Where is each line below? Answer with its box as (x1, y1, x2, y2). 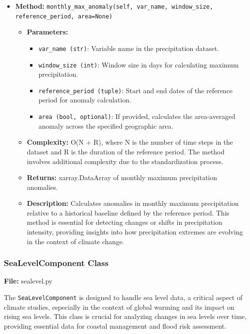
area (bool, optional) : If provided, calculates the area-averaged (38, 111, 235, 121)
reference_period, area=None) (15, 13, 113, 20)
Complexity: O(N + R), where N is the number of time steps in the (27, 137, 233, 147)
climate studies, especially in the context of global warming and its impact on (4, 301, 234, 312)
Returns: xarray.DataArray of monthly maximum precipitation (27, 172, 218, 183)
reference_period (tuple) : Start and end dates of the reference (38, 85, 233, 95)
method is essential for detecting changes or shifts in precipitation (27, 217, 222, 227)
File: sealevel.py (4, 276, 53, 286)
